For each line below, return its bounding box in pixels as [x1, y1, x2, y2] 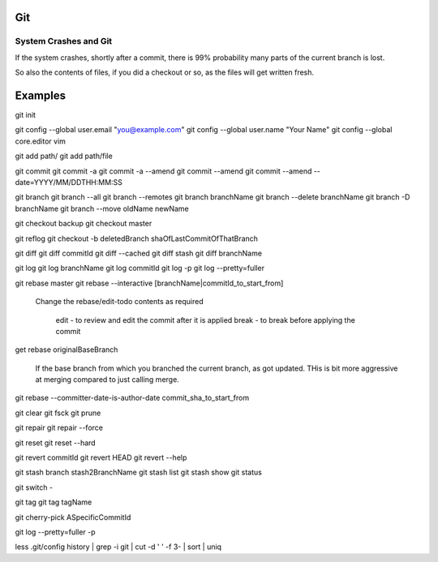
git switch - [15, 483, 53, 492]
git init [15, 110, 36, 120]
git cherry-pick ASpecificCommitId [15, 512, 131, 522]
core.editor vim [15, 136, 67, 146]
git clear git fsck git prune [15, 408, 101, 418]
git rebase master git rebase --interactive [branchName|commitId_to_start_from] [15, 278, 284, 288]
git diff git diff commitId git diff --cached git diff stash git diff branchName [15, 248, 263, 258]
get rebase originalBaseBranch [15, 345, 118, 354]
